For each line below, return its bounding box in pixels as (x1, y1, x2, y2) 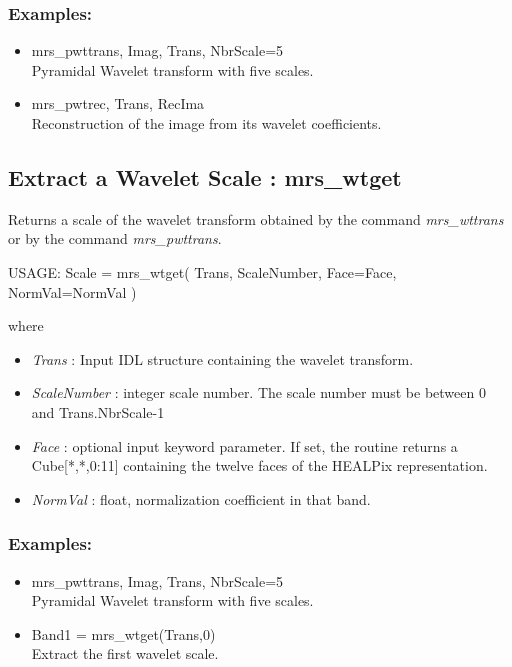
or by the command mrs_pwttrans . (8, 228, 222, 249)
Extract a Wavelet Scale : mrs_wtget (8, 161, 402, 192)
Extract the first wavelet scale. (31, 643, 219, 664)
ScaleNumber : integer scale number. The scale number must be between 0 (31, 382, 486, 403)
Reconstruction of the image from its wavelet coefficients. (31, 113, 382, 133)
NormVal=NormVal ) (8, 281, 137, 302)
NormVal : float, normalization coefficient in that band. (31, 488, 371, 509)
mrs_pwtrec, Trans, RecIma (31, 93, 205, 114)
